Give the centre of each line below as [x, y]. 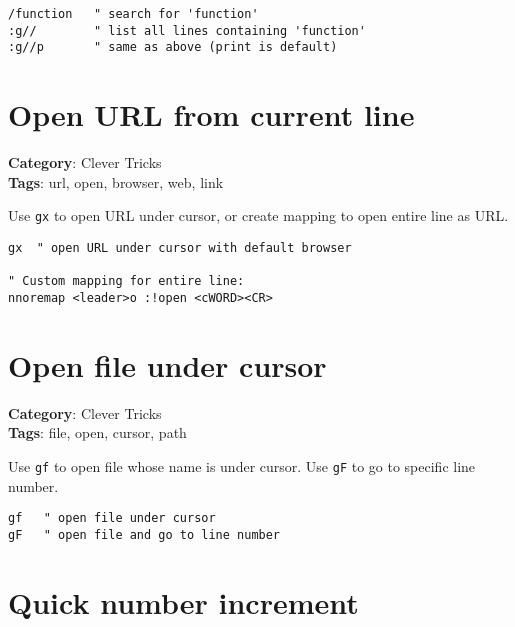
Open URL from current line [211, 114]
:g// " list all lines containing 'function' [187, 30]
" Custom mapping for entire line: [126, 281]
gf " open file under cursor [112, 518]
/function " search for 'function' [133, 14]
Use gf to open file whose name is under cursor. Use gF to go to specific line [242, 465]
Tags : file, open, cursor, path [97, 432]
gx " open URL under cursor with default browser [180, 247]
